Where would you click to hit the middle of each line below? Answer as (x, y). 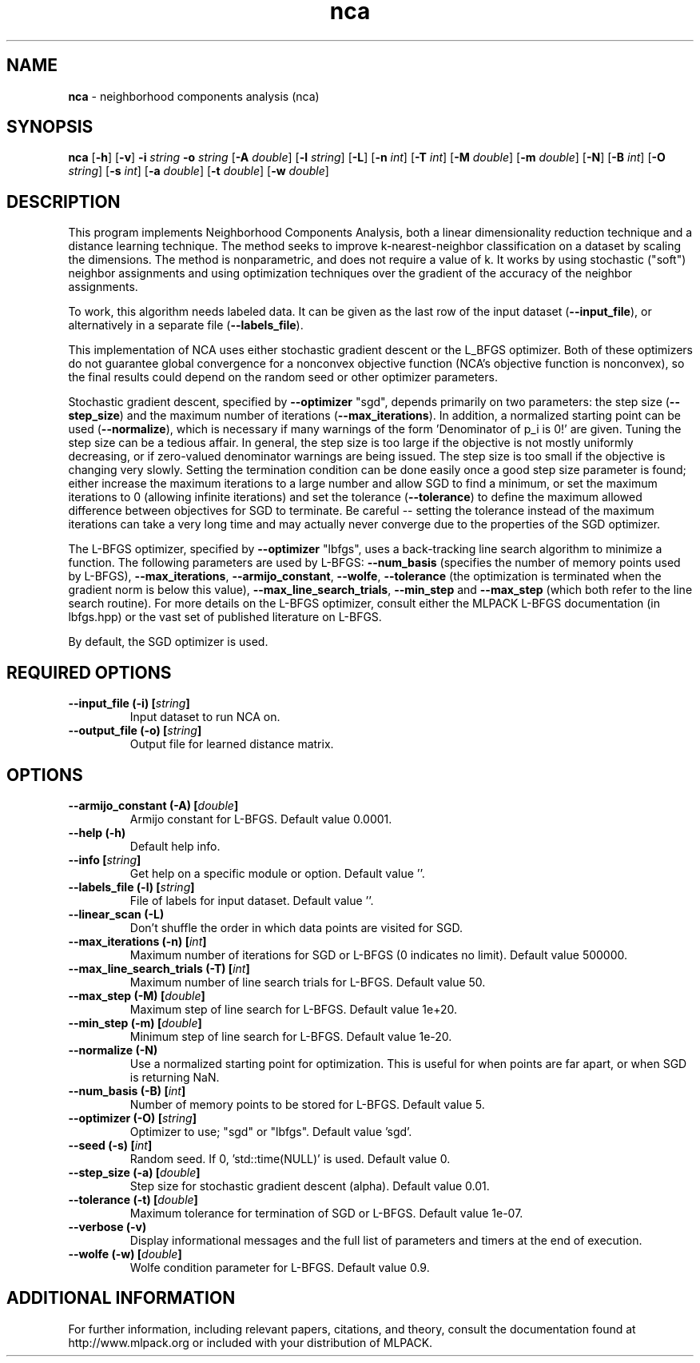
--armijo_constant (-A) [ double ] (153, 805)
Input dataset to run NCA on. (205, 717)
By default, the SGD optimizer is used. (168, 642)
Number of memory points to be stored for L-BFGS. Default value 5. (307, 1104)
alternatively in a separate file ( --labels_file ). (186, 325)
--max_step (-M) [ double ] (137, 995)
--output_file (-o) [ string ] (135, 731)
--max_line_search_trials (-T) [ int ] (159, 968)
